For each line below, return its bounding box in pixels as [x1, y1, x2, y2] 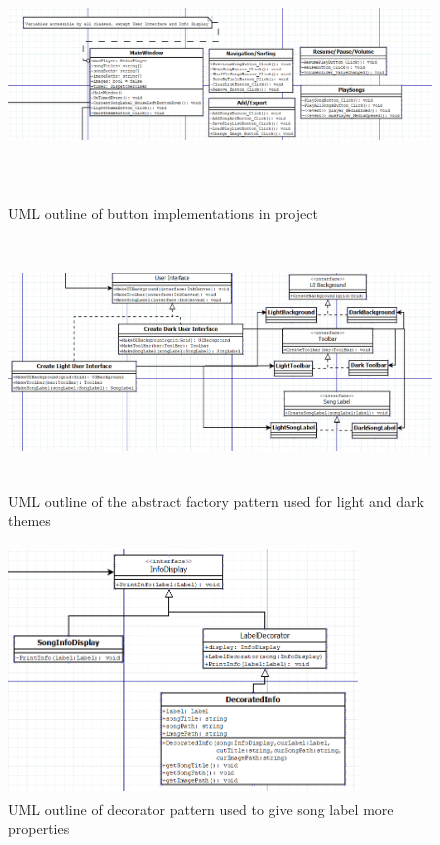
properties [8, 818, 70, 839]
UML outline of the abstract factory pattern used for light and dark [8, 490, 424, 511]
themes [8, 510, 51, 531]
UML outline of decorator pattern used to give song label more [8, 798, 394, 819]
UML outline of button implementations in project [8, 202, 318, 223]
